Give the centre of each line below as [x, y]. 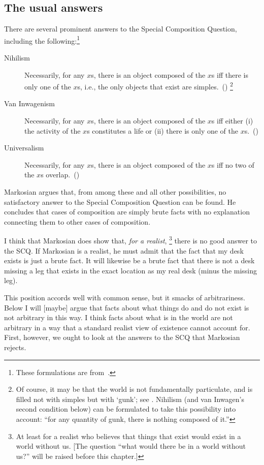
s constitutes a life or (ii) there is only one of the [162, 130]
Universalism [24, 148]
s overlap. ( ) [60, 175]
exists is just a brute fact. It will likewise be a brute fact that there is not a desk [129, 260]
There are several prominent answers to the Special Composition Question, [121, 29]
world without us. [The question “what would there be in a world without [131, 446]
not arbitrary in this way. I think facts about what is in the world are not [119, 317]
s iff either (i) [232, 121]
